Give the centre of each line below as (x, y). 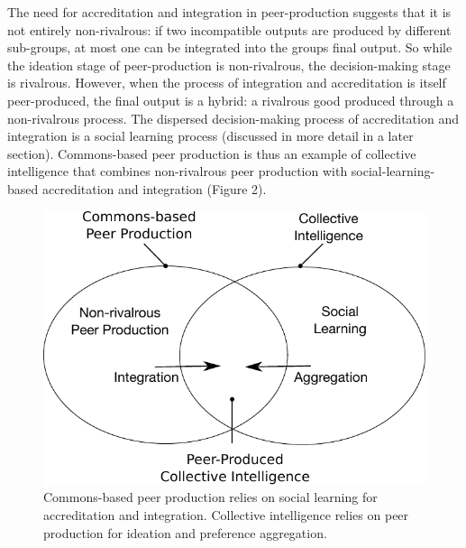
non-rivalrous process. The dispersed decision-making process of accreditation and (233, 118)
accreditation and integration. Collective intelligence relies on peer (226, 514)
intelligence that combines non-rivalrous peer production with (178, 171)
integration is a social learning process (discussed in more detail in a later (210, 136)
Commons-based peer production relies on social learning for (210, 497)
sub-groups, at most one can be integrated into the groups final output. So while (230, 47)
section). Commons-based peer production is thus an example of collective (212, 153)
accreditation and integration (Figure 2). (154, 188)
